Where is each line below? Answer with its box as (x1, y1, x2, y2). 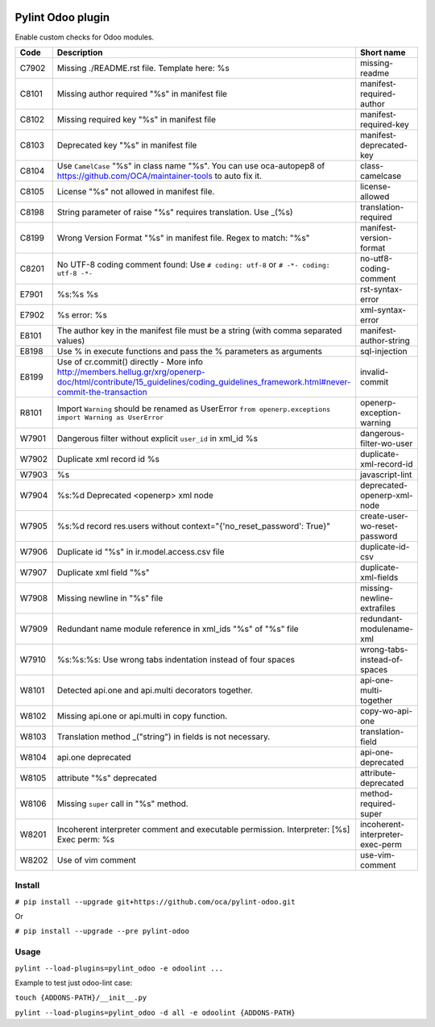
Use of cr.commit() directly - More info (56, 355, 203, 367)
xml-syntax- (359, 304, 407, 315)
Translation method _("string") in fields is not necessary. (56, 730, 271, 742)
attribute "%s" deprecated (56, 772, 157, 784)
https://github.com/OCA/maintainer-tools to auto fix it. (56, 170, 262, 181)
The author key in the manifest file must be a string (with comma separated (56, 325, 342, 336)
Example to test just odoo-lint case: (14, 978, 133, 987)
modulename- (359, 623, 414, 634)
